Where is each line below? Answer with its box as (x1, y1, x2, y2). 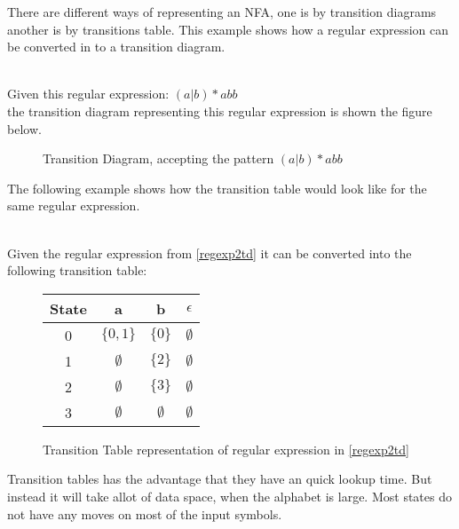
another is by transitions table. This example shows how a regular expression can (7, 20, 449, 38)
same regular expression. (7, 196, 140, 215)
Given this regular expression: (7, 84, 170, 103)
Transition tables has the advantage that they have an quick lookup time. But (7, 470, 432, 488)
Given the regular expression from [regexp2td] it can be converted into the (7, 243, 412, 262)
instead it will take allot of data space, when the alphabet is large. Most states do (7, 486, 452, 505)
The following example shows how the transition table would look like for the (7, 178, 427, 197)
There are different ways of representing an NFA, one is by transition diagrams (7, 3, 437, 20)
